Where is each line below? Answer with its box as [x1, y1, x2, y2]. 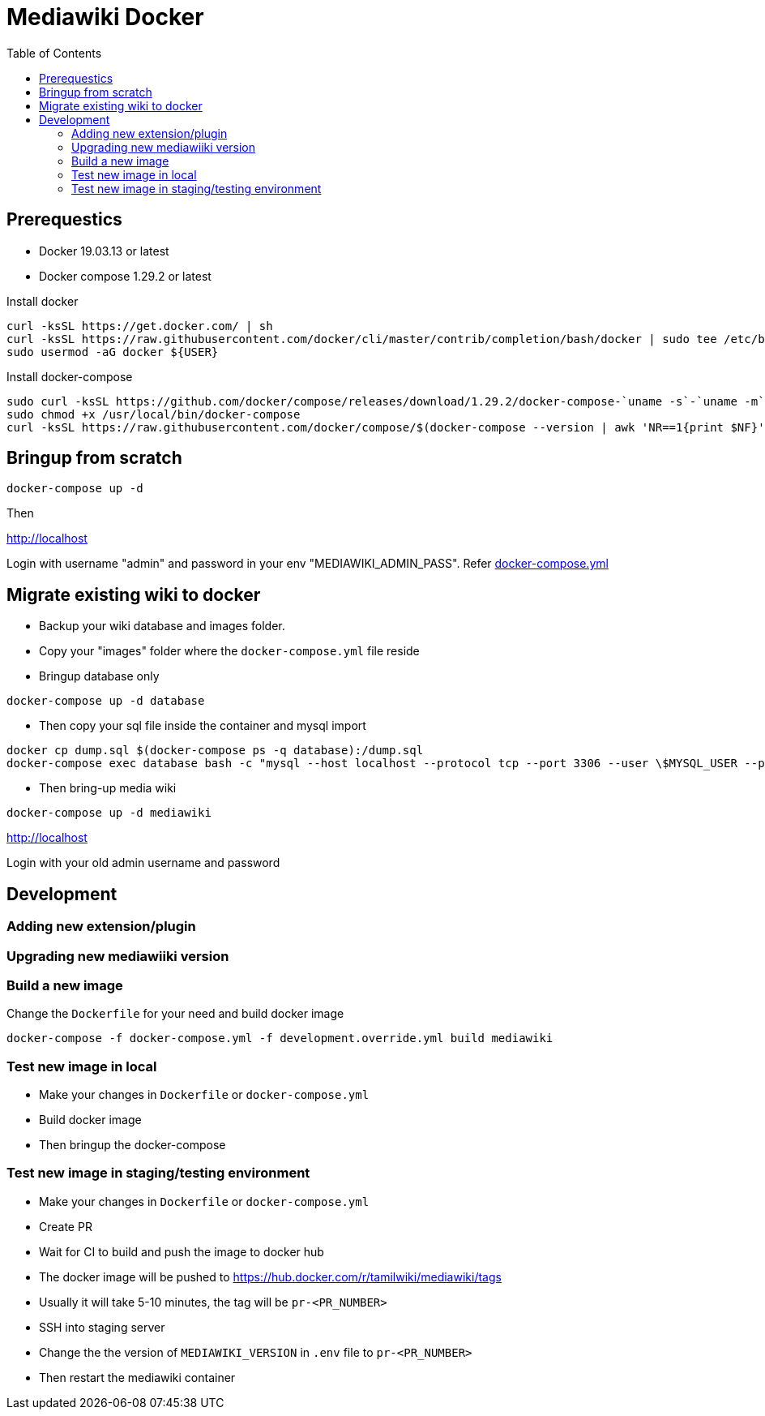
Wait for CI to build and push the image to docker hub [39, 1244, 324, 1259]
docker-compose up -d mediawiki [6, 806, 212, 820]
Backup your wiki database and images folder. [39, 619, 285, 633]
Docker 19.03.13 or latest [39, 243, 169, 258]
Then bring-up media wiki [39, 781, 177, 796]
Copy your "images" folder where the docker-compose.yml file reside [39, 644, 420, 659]
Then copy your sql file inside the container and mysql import [39, 719, 366, 733]
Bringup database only [39, 669, 160, 684]
